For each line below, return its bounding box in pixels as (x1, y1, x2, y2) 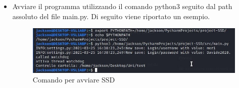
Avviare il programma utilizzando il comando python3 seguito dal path (12, 1, 232, 11)
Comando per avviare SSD (32, 74, 115, 85)
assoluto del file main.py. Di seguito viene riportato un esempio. (12, 11, 210, 21)
